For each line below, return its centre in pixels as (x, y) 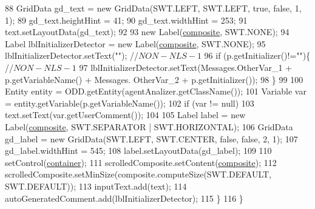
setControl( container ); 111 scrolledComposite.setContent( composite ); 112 (141, 162)
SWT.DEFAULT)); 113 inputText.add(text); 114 (96, 186)
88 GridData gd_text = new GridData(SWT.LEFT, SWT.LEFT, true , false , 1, (153, 8)
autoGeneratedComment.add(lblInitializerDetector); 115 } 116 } (124, 198)
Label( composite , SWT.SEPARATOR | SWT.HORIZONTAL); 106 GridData (149, 126)
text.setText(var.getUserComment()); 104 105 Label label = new (125, 115)
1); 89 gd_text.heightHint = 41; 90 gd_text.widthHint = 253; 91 (126, 20)
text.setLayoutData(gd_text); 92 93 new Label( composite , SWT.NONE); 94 (147, 32)
